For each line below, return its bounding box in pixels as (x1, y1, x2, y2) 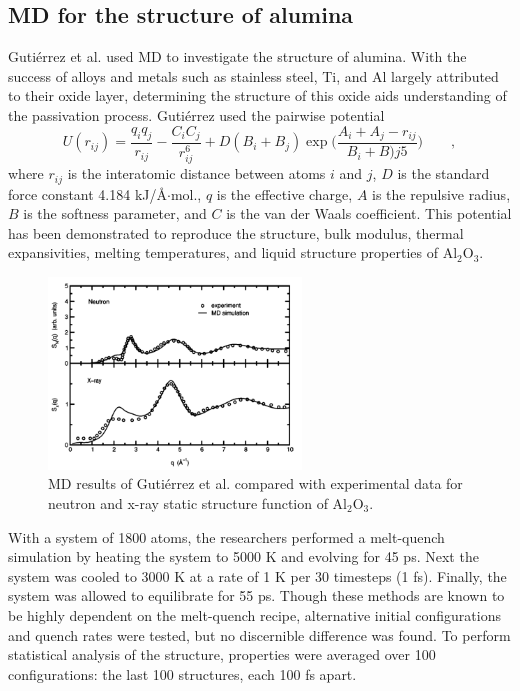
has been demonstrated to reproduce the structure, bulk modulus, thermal (8, 222, 464, 243)
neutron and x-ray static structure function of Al (48, 493, 348, 514)
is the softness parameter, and (23, 203, 207, 224)
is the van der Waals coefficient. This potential (226, 203, 512, 224)
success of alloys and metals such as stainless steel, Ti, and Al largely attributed (8, 65, 499, 86)
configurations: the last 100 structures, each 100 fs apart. (8, 663, 357, 684)
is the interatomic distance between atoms (67, 163, 326, 184)
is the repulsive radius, (372, 183, 511, 204)
